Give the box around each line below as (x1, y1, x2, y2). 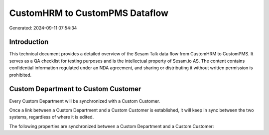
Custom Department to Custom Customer (9, 85, 141, 93)
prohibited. (9, 72, 32, 78)
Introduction (9, 38, 49, 46)
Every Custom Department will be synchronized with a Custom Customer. (9, 98, 160, 104)
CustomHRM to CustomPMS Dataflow (9, 7, 169, 18)
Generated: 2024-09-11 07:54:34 (9, 25, 77, 31)
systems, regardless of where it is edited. (9, 114, 94, 120)
